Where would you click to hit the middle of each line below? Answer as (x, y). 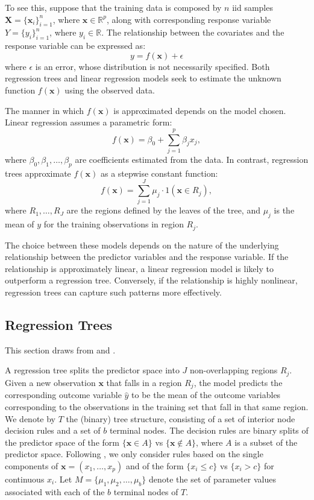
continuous (25, 479)
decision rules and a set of (53, 430)
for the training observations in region (114, 224)
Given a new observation (50, 382)
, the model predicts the (238, 382)
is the (284, 210)
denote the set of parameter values (212, 479)
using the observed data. (110, 90)
